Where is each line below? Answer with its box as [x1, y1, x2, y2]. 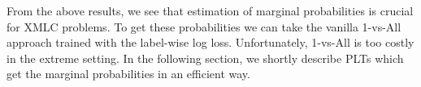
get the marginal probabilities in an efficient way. [7, 65, 250, 82]
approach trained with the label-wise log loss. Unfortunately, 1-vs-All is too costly [7, 34, 414, 51]
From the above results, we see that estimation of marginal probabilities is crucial [7, 2, 414, 19]
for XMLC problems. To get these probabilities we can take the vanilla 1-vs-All [7, 18, 401, 35]
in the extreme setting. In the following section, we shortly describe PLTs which [7, 49, 404, 66]
